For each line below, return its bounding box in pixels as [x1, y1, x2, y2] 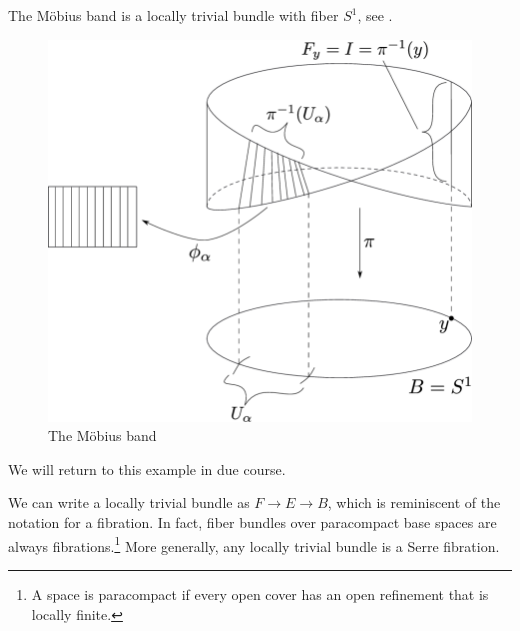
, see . [357, 5, 393, 25]
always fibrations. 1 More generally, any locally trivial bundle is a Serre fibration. [8, 532, 500, 556]
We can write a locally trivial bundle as [8, 492, 250, 513]
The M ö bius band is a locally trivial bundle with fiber [8, 5, 339, 25]
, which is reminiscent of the [327, 492, 501, 513]
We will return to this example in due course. [8, 458, 286, 479]
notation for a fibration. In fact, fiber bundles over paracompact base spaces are [8, 512, 497, 533]
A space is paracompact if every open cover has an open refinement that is [31, 583, 489, 604]
